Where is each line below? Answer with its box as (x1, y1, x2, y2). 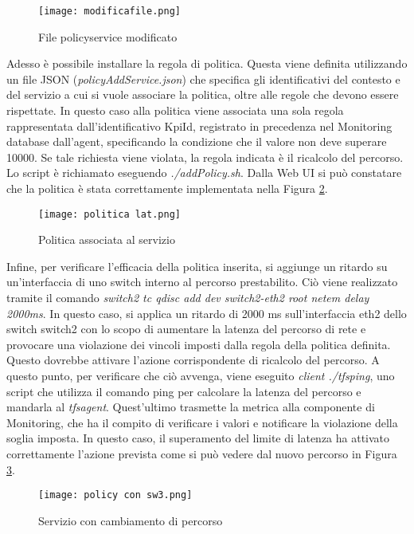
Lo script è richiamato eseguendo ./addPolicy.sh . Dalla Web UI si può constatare (6, 164, 402, 181)
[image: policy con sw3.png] (38, 489, 193, 501)
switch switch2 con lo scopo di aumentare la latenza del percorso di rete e (6, 320, 366, 337)
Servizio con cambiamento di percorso (38, 512, 223, 528)
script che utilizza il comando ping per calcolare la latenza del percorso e (6, 383, 361, 399)
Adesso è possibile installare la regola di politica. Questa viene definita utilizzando (6, 55, 408, 72)
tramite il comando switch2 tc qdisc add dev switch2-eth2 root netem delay (6, 289, 369, 306)
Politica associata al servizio (38, 231, 175, 248)
